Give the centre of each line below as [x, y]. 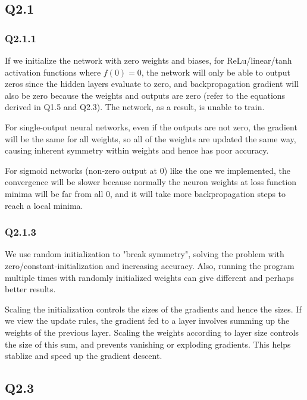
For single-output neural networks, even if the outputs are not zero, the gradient [151, 126]
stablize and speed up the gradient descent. [84, 356]
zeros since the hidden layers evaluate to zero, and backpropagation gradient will [152, 84]
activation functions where [53, 72]
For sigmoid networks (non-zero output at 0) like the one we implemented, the [148, 170]
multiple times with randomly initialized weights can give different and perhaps [150, 277]
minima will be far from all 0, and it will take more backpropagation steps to [145, 193]
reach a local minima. [44, 205]
